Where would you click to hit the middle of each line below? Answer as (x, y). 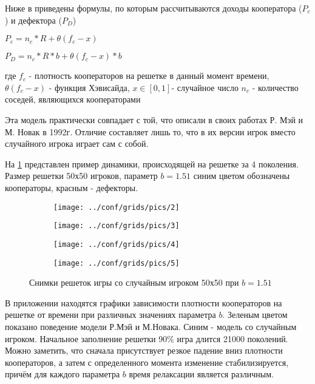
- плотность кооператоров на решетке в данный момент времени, (149, 76)
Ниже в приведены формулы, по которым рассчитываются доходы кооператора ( (154, 8)
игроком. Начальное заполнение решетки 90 (86, 338)
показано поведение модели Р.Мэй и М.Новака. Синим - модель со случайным (151, 326)
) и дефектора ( (33, 20)
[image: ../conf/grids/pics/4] (117, 244)
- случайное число (205, 87)
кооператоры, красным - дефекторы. (72, 187)
